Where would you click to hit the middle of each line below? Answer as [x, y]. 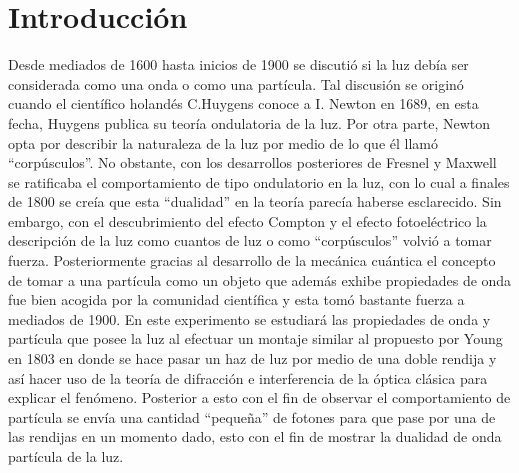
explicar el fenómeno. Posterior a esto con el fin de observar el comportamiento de [259, 397]
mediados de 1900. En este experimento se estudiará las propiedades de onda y [249, 318]
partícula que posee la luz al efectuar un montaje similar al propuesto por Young [255, 338]
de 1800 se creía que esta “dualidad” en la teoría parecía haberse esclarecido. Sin [255, 201]
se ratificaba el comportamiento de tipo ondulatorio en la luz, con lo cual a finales [259, 181]
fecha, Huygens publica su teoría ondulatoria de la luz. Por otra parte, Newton [249, 122]
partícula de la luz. [66, 456]
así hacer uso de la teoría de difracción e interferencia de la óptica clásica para [248, 377]
